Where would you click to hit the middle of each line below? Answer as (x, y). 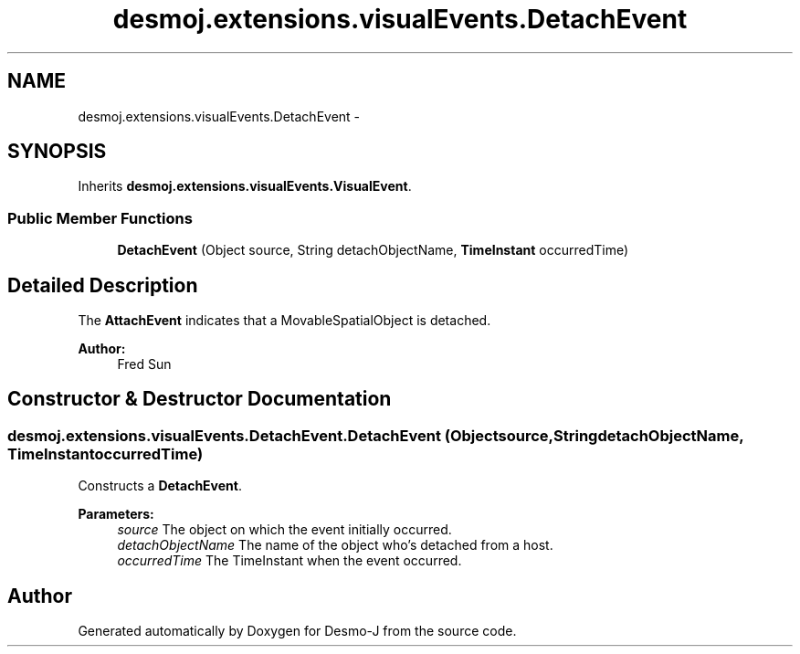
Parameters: (116, 514)
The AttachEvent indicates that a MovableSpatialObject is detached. (284, 321)
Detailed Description (103, 285)
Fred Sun (144, 364)
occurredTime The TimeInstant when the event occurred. (289, 561)
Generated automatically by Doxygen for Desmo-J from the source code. (297, 631)
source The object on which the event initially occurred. (284, 530)
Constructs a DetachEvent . (160, 486)
